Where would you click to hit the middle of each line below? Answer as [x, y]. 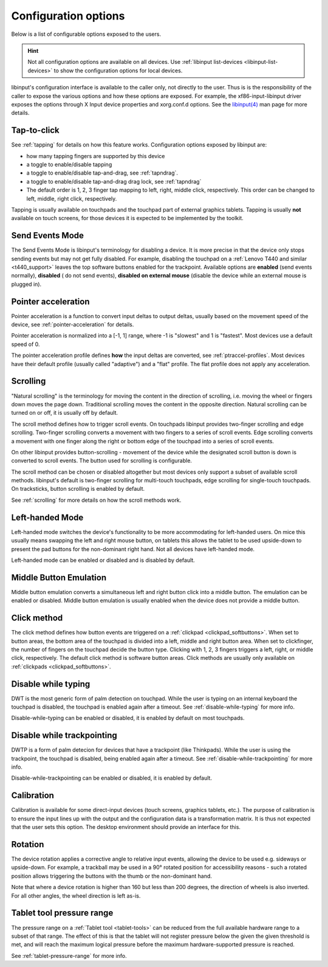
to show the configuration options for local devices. [118, 71]
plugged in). [26, 284]
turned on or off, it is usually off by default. [65, 413]
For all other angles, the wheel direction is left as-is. [76, 896]
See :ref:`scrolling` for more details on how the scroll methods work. [96, 500]
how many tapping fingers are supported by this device [96, 156]
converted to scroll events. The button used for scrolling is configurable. [102, 461]
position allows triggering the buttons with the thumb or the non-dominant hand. [112, 876]
